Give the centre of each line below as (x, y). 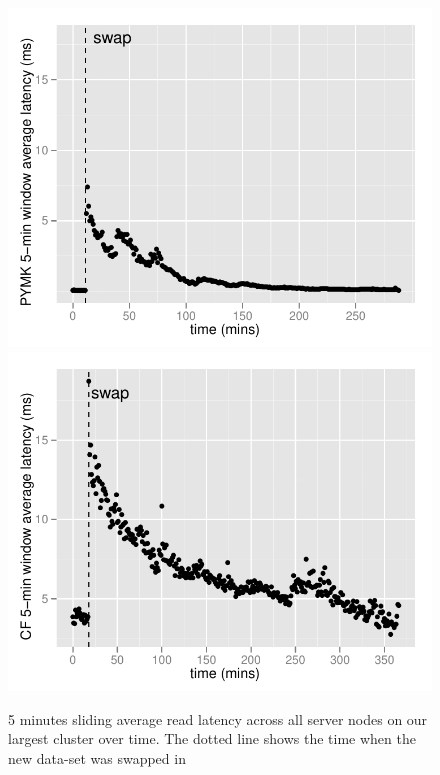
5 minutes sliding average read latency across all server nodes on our (218, 718)
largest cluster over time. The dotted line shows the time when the (212, 738)
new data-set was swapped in (97, 757)
